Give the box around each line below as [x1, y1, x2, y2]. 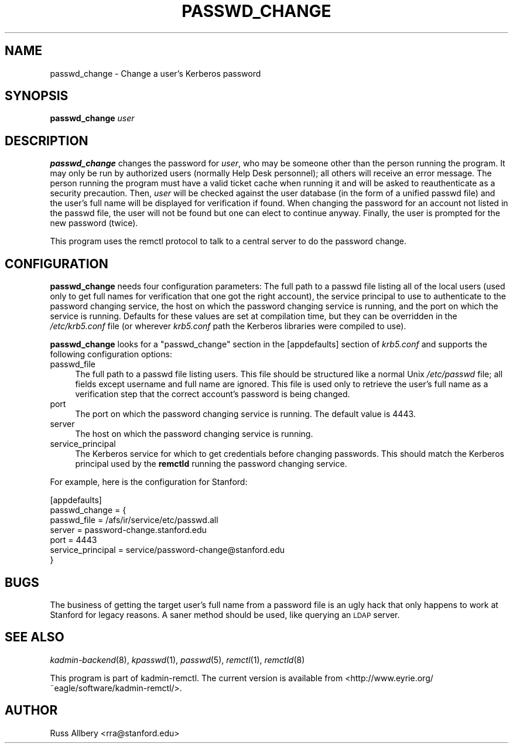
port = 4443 [50, 535, 97, 545]
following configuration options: [50, 349, 172, 360]
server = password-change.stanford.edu [50, 525, 207, 535]
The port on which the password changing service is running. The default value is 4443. [75, 409, 416, 419]
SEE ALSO [5, 630, 64, 645]
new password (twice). [50, 218, 138, 228]
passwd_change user [50, 113, 135, 124]
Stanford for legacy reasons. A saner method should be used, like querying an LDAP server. [50, 609, 400, 620]
